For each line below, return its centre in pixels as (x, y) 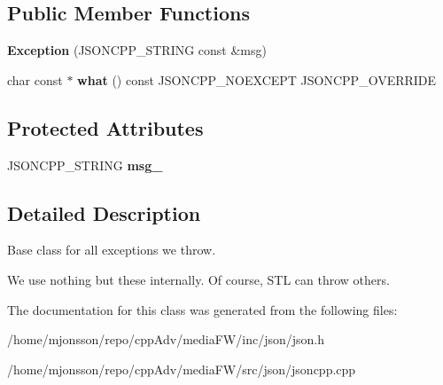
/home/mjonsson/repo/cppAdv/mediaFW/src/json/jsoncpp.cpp (182, 369)
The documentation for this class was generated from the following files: (202, 309)
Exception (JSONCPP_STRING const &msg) (137, 50)
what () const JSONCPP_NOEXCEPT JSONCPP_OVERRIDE (257, 79)
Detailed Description (104, 212)
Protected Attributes (105, 127)
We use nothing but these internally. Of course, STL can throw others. (198, 279)
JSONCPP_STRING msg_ (85, 165)
